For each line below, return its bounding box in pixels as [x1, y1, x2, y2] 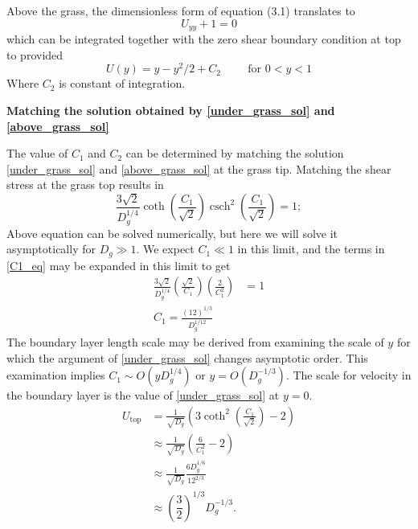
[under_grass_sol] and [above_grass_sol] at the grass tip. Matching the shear [6, 160, 391, 177]
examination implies [6, 367, 105, 383]
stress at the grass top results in [6, 176, 164, 193]
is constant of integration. [59, 75, 186, 92]
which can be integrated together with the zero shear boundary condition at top [6, 31, 401, 47]
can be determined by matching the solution [125, 145, 344, 162]
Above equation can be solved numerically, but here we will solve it [6, 224, 338, 241]
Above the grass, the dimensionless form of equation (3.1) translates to [6, 2, 355, 18]
